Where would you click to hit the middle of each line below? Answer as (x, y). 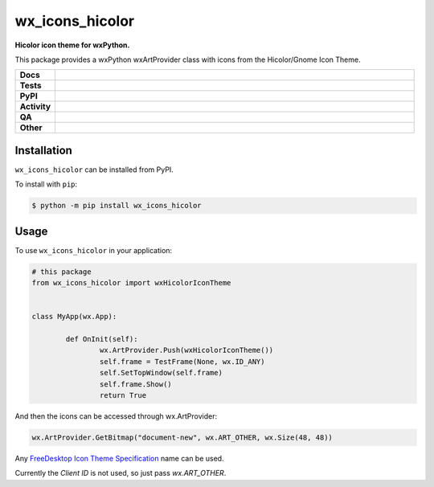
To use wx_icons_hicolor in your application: (94, 250)
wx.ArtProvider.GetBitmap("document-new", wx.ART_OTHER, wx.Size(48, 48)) (182, 437)
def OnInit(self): (102, 339)
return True (123, 395)
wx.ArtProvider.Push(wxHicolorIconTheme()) (186, 350)
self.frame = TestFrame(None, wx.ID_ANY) (182, 361)
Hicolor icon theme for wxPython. (72, 45)
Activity (35, 107)
